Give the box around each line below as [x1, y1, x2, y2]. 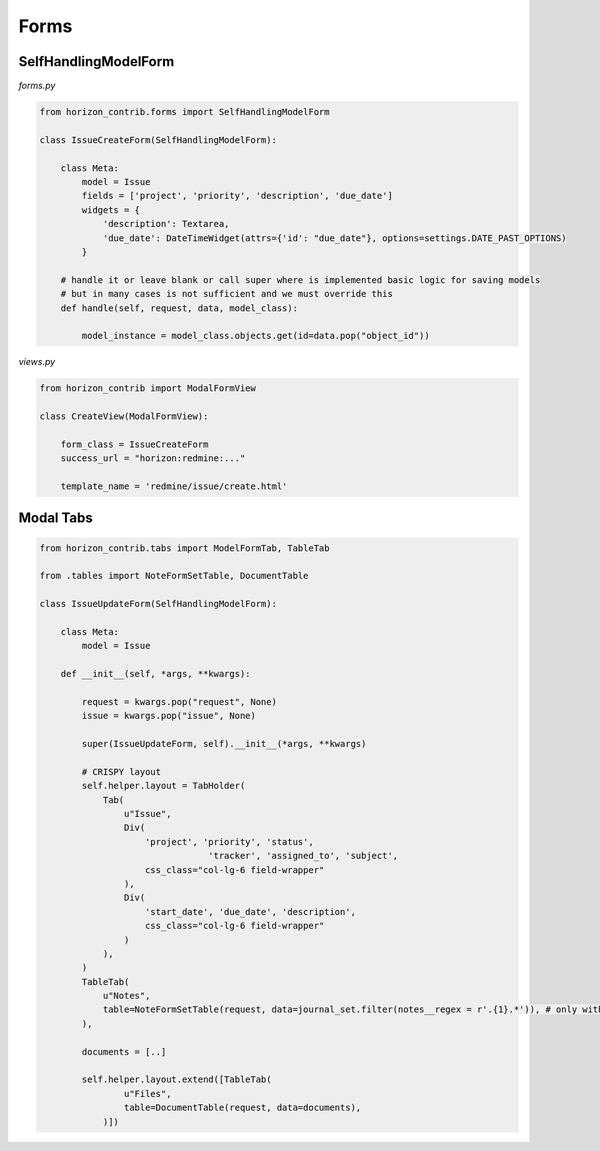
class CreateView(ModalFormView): [39, 411, 209, 422]
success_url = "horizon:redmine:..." [60, 453, 246, 464]
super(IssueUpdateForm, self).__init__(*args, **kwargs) [81, 738, 367, 750]
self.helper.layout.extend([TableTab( [81, 1074, 272, 1085]
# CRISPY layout [81, 766, 162, 777]
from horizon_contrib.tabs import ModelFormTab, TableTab [39, 542, 330, 554]
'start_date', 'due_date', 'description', [145, 906, 357, 917]
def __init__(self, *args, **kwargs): [60, 668, 251, 680]
